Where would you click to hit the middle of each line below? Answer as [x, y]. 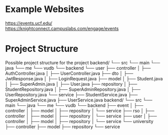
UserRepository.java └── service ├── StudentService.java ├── [71, 94]
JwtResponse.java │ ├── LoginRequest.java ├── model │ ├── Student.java [84, 78]
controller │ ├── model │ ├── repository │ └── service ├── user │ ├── [81, 116]
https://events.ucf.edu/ [29, 23]
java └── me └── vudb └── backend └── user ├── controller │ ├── [78, 68]
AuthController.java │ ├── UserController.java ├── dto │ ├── [69, 73]
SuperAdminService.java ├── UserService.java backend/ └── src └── [79, 100]
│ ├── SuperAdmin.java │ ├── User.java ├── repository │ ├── [71, 84]
